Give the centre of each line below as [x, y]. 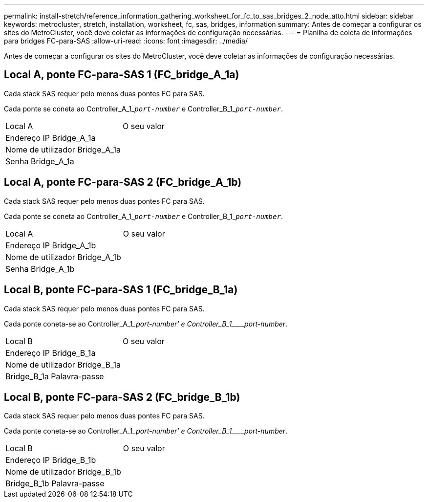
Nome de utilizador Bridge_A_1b [63, 257]
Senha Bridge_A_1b [40, 269]
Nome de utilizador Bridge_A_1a [63, 149]
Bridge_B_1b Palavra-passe [55, 484]
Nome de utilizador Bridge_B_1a [63, 364]
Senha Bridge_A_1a [40, 161]
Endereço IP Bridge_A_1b [51, 245]
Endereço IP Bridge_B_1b [51, 460]
